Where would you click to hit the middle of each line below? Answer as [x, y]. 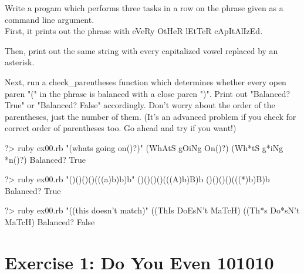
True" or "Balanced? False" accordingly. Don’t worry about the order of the [140, 105]
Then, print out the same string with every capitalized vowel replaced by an [141, 50]
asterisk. [20, 62]
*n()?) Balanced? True [45, 159]
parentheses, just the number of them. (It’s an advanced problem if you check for [151, 116]
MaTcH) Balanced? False [50, 221]
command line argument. [50, 19]
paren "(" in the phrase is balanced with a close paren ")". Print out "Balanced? [148, 93]
